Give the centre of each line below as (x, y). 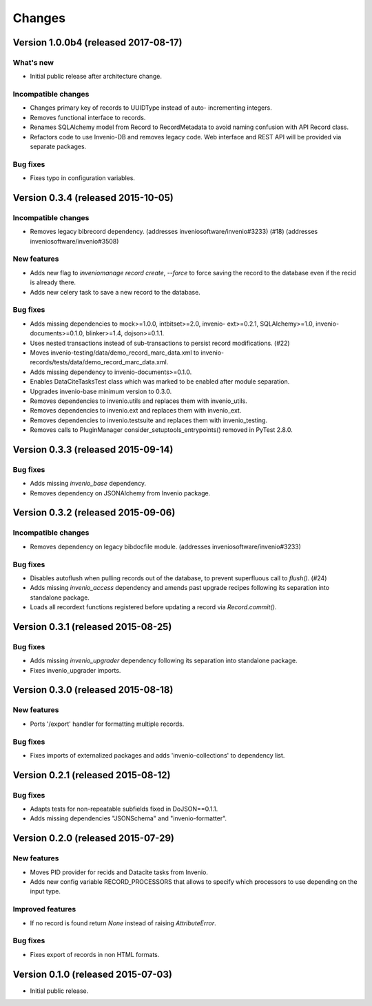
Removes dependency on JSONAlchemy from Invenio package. (120, 493)
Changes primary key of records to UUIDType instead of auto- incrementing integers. (151, 108)
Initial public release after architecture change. (96, 77)
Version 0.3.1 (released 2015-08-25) (92, 627)
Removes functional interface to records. (88, 117)
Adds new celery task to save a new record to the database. (115, 292)
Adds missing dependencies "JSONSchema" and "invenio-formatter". (128, 818)
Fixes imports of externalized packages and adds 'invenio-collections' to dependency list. (157, 755)
